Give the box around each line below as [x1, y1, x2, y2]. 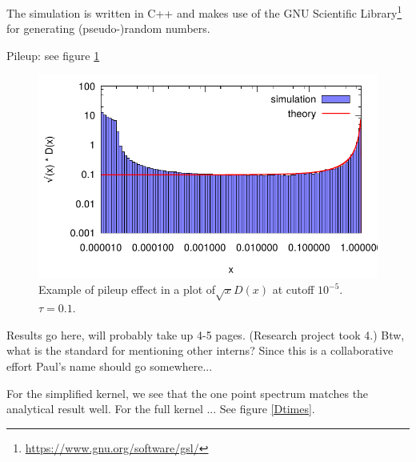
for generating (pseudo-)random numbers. [6, 20, 210, 37]
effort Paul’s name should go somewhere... [6, 357, 213, 374]
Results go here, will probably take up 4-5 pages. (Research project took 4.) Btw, [6, 326, 405, 343]
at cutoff [272, 281, 314, 298]
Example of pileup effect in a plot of [38, 281, 216, 298]
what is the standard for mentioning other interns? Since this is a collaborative [6, 342, 394, 359]
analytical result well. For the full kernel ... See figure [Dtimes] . [6, 400, 315, 417]
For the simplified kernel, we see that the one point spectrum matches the [6, 384, 369, 401]
